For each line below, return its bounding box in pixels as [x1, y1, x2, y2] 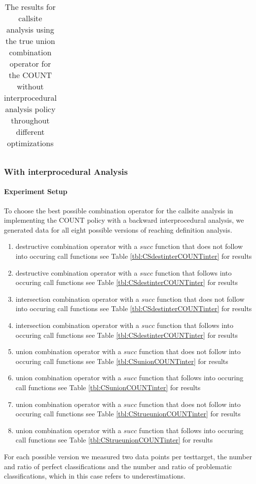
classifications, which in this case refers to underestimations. [4, 471, 185, 481]
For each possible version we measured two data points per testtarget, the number [4, 451, 252, 461]
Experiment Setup [4, 186, 68, 197]
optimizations [7, 137, 54, 149]
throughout [11, 115, 50, 126]
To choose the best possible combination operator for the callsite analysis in [4, 205, 233, 215]
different [16, 126, 45, 137]
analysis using [6, 24, 54, 35]
